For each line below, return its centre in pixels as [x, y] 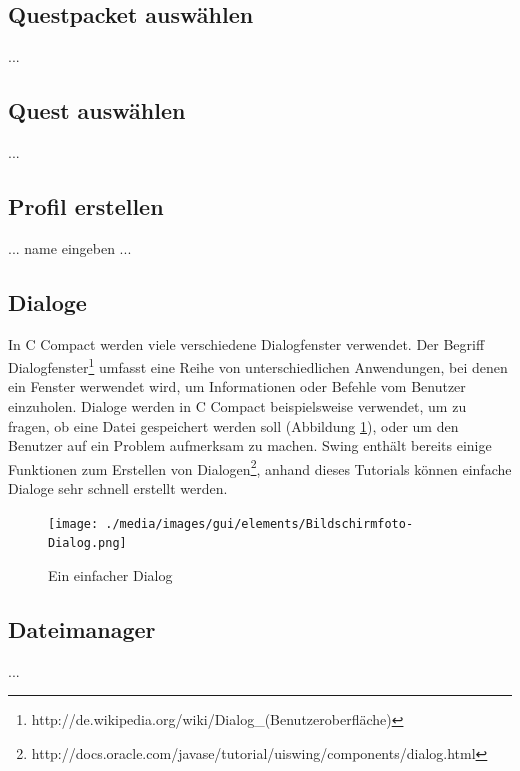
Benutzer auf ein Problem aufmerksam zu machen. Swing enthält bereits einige [250, 445]
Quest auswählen [97, 110]
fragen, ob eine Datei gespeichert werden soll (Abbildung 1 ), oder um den [233, 425]
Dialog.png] [87, 543]
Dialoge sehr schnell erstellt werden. [118, 488]
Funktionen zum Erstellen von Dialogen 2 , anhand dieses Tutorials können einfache [260, 467]
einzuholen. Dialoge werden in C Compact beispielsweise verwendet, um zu [237, 406]
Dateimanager [82, 628]
